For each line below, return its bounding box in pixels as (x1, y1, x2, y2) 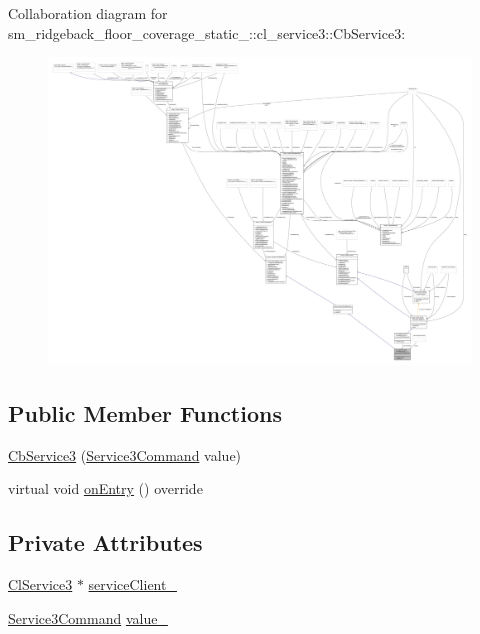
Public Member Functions (8, 397, 282, 428)
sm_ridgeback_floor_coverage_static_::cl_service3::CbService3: (8, 22, 406, 43)
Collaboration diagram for (8, 3, 168, 23)
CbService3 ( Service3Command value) (8, 444, 242, 465)
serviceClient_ (88, 574, 177, 595)
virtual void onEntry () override (8, 478, 203, 499)
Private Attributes (8, 527, 203, 558)
